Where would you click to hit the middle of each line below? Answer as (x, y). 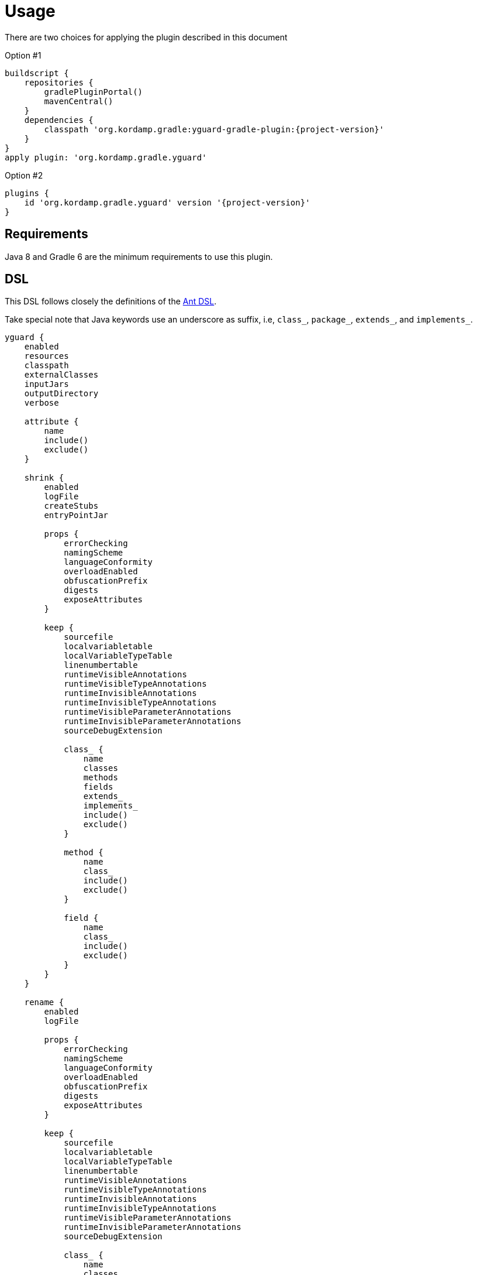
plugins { (27, 193)
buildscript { (37, 73)
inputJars (46, 384)
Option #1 (23, 55)
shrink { (44, 478)
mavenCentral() (79, 101)
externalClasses (61, 375)
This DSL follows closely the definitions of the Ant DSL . (111, 301)
